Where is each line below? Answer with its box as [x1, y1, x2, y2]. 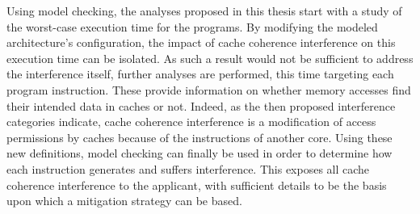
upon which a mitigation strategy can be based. [6, 192, 242, 209]
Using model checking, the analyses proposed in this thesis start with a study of [6, 2, 402, 19]
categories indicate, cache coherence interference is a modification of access [6, 113, 376, 130]
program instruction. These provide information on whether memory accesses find [6, 81, 411, 98]
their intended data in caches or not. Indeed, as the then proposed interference [6, 97, 396, 114]
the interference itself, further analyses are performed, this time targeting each [6, 65, 394, 82]
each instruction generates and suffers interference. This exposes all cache [6, 160, 370, 177]
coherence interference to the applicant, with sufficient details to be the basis [6, 176, 387, 193]
